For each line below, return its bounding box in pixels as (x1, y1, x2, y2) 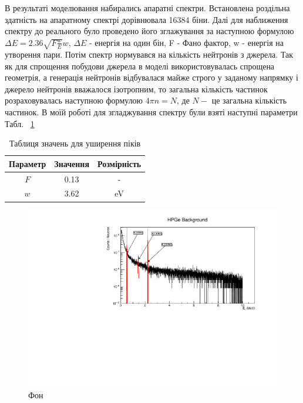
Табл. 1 (5, 117, 35, 129)
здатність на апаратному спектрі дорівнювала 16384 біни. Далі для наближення (5, 13, 288, 25)
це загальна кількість (211, 94, 287, 106)
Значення (54, 157, 89, 169)
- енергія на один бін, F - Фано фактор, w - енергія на (89, 36, 284, 48)
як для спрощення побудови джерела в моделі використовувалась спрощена (5, 59, 275, 72)
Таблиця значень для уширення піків (9, 137, 141, 149)
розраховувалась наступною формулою (5, 94, 143, 106)
